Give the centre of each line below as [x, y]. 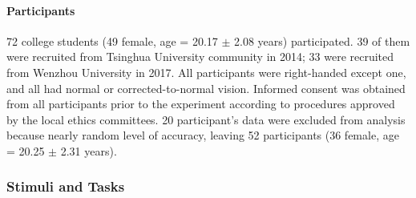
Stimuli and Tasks [66, 186]
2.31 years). [89, 150]
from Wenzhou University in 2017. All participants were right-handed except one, [206, 72]
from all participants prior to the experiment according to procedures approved [201, 104]
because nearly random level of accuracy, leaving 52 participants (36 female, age [203, 135]
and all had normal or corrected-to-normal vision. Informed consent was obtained [206, 88]
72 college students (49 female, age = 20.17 [112, 40]
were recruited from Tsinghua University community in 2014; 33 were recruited [200, 57]
